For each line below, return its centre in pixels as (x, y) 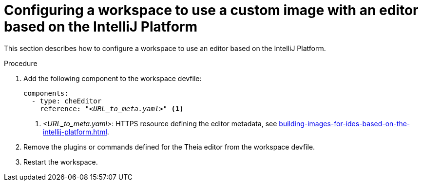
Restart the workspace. (61, 162)
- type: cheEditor (67, 101)
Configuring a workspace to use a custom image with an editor (211, 10)
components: (46, 93)
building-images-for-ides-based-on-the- (345, 123)
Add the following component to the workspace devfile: (113, 78)
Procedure (21, 63)
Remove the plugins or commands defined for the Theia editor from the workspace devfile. (169, 147)
